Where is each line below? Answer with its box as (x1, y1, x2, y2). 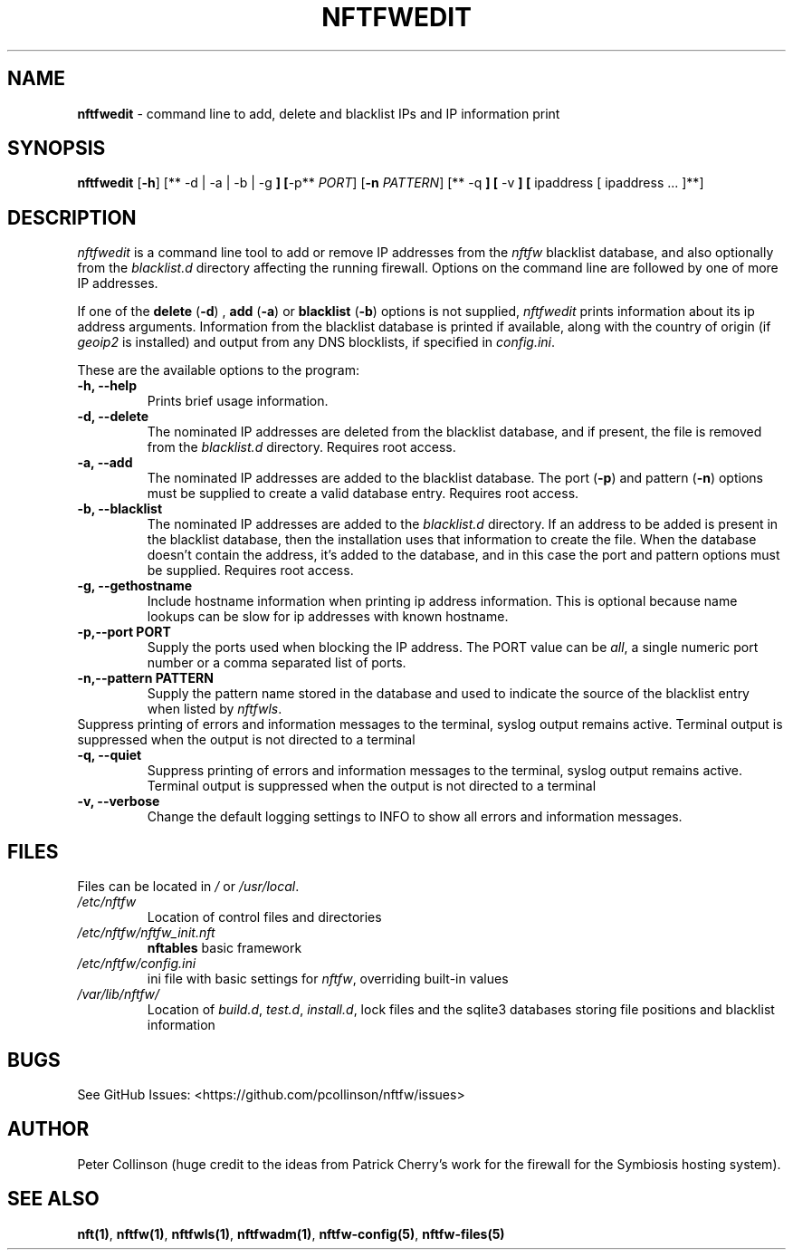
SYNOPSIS (7, 137, 106, 160)
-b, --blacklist (77, 501, 163, 517)
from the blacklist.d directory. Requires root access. (147, 439, 456, 456)
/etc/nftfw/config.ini (77, 955, 196, 972)
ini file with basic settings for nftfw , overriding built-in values (147, 971, 509, 987)
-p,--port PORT (77, 624, 171, 640)
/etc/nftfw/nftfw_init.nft (77, 925, 215, 941)
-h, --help (77, 378, 137, 394)
